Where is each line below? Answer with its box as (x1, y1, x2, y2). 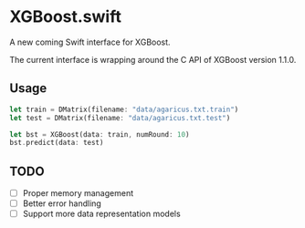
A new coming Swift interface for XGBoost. (9, 36, 171, 47)
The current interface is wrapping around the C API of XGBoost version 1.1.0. (9, 54, 297, 65)
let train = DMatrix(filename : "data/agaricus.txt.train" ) (9, 105, 239, 114)
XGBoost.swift (9, 6, 121, 27)
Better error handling (22, 198, 102, 209)
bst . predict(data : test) (9, 139, 104, 148)
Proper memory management (22, 188, 134, 199)
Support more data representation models (22, 208, 181, 220)
